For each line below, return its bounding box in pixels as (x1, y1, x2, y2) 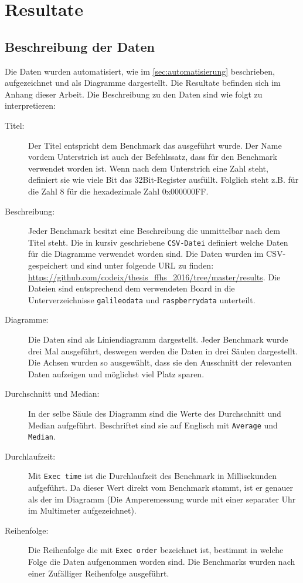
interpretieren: (5, 99, 56, 112)
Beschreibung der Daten (5, 37, 155, 55)
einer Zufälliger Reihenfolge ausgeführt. (28, 567, 169, 579)
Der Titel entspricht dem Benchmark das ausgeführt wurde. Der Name (28, 139, 282, 151)
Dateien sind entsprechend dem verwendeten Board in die (28, 282, 235, 294)
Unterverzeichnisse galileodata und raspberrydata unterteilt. (28, 293, 256, 306)
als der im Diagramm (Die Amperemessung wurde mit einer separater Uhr (28, 492, 296, 505)
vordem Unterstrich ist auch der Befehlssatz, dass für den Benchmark (28, 150, 277, 163)
